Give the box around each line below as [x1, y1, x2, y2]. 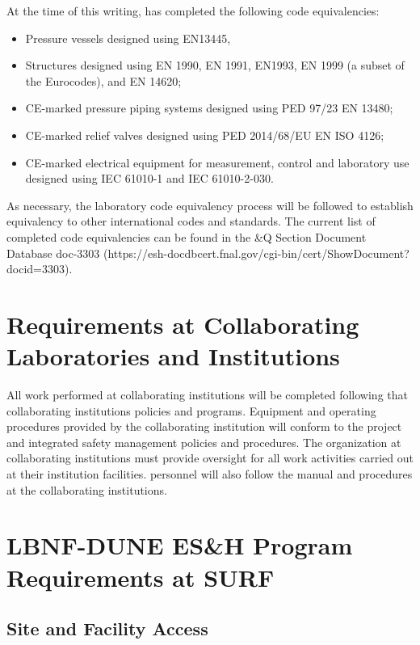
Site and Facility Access [6, 616, 208, 641]
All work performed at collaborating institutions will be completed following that [6, 386, 408, 403]
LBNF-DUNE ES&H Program [6, 529, 353, 562]
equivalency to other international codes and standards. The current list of [6, 213, 376, 230]
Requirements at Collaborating [6, 307, 359, 340]
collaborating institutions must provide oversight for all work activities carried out [6, 449, 414, 466]
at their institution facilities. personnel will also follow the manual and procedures [6, 466, 413, 482]
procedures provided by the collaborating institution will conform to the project [6, 418, 402, 435]
